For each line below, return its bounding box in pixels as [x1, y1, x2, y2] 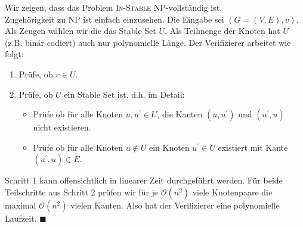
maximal [5, 198, 36, 211]
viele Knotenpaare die [192, 185, 273, 198]
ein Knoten [149, 141, 190, 153]
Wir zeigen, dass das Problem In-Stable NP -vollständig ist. [5, 1, 222, 13]
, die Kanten [157, 108, 203, 120]
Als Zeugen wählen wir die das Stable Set [5, 24, 156, 37]
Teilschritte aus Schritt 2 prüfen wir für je [5, 185, 159, 198]
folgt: [5, 48, 24, 60]
